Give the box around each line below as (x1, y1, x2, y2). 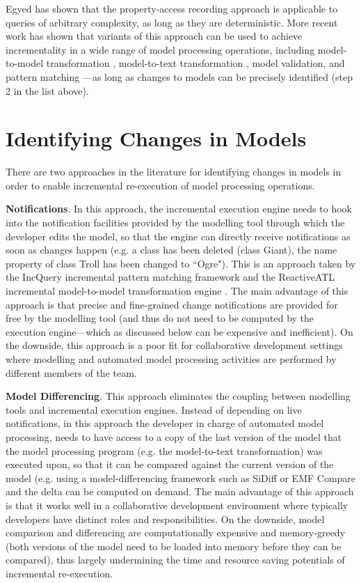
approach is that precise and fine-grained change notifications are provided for (6, 297, 338, 311)
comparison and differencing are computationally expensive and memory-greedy (6, 525, 346, 540)
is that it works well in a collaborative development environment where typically (6, 497, 348, 512)
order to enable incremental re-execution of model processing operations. (6, 178, 315, 192)
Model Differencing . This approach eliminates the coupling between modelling (6, 389, 351, 403)
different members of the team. (6, 365, 137, 380)
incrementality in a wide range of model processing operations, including (6, 42, 315, 56)
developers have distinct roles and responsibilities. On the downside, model (6, 511, 325, 526)
